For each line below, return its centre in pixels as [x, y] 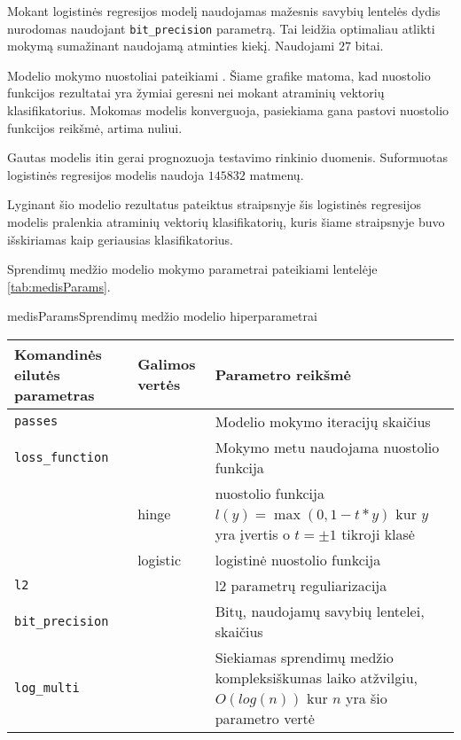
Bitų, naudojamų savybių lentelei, [320, 611]
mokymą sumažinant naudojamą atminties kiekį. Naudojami [171, 46]
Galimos [167, 364]
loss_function [62, 457]
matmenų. [277, 174]
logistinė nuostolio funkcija [298, 559]
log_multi [47, 687]
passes [36, 421]
